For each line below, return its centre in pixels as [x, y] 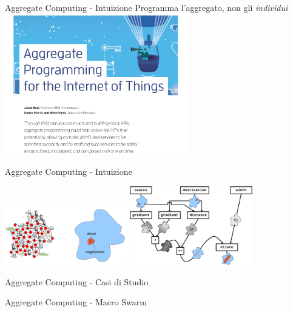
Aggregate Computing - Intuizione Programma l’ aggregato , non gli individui [146, 7]
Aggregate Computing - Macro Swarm [76, 302]
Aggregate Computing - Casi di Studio [77, 281]
